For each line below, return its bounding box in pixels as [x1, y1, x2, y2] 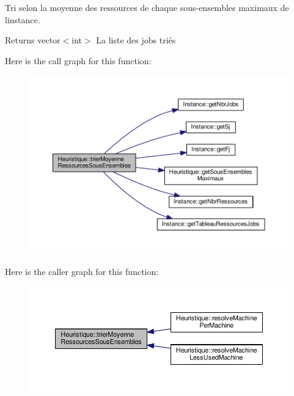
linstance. [5, 13, 40, 26]
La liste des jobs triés [96, 34, 176, 46]
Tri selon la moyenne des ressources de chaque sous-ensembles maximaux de [5, 1, 289, 13]
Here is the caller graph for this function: [5, 265, 159, 277]
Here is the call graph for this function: [5, 54, 152, 67]
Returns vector [5, 34, 61, 46]
